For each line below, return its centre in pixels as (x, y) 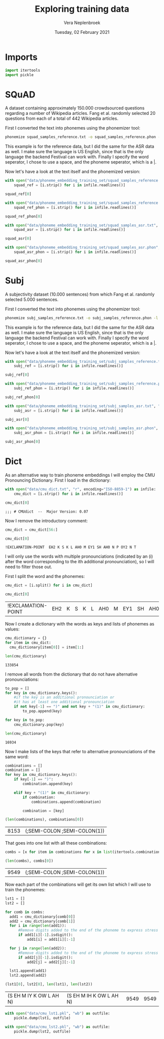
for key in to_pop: (25, 720)
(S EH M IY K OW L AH (33, 996)
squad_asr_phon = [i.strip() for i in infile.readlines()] (75, 252)
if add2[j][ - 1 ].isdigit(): (45, 957)
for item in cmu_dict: (28, 643)
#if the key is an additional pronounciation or (64, 697)
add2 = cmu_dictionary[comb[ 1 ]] (42, 921)
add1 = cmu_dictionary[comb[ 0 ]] (42, 917)
